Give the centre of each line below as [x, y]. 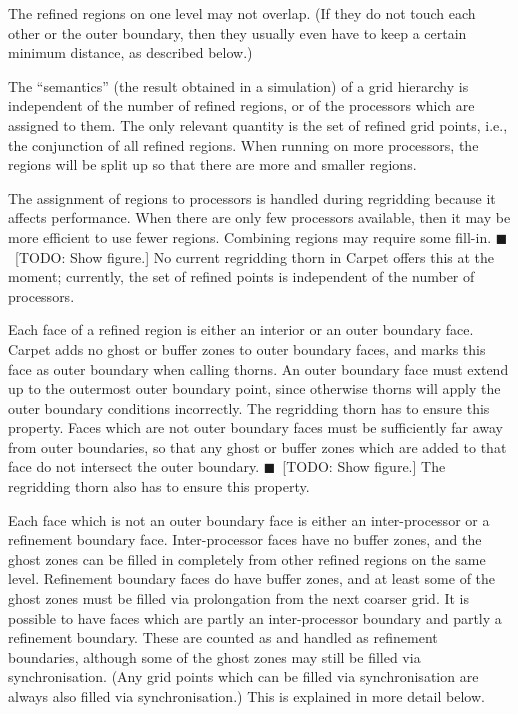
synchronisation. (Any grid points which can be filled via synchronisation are [243, 676]
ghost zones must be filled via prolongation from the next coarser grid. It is [239, 598]
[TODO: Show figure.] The [364, 466]
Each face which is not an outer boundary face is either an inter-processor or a [249, 519]
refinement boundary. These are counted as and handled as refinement [223, 637]
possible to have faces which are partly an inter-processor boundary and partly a [255, 617]
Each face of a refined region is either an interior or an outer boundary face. [241, 329]
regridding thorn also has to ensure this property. [159, 486]
